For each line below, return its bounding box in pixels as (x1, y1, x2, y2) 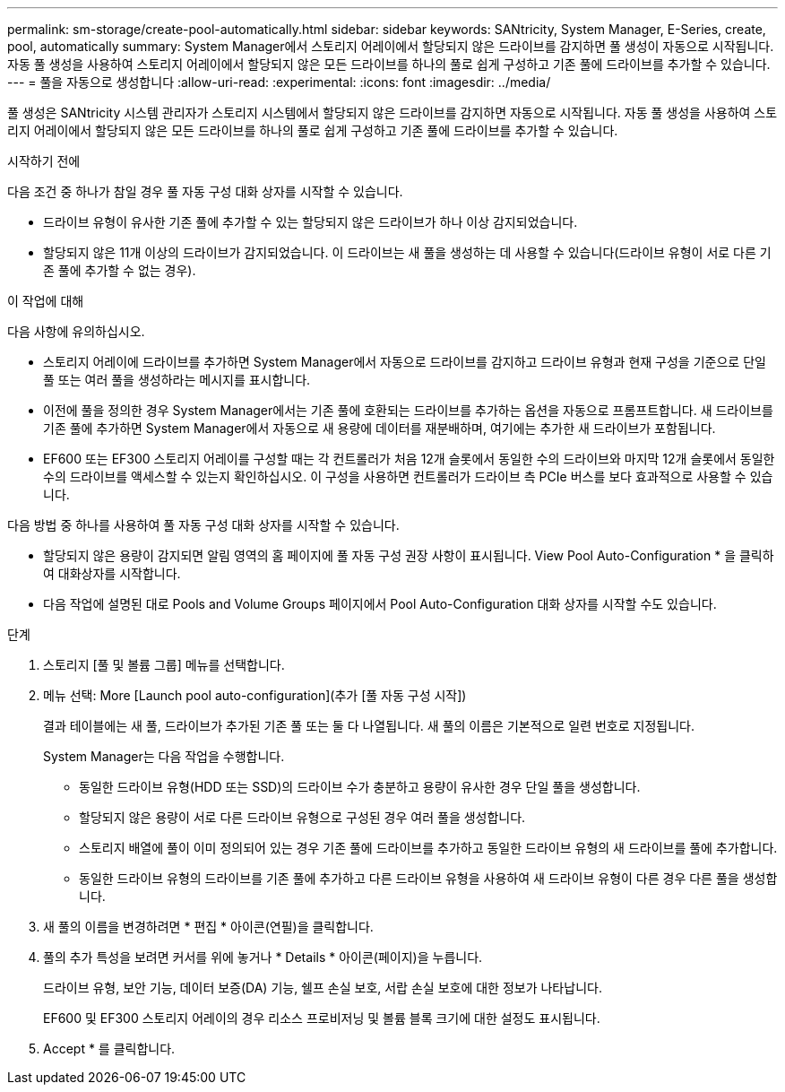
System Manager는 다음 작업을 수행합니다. (43, 749, 285, 764)
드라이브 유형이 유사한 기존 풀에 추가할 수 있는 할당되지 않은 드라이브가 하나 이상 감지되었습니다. (43, 214, 578, 230)
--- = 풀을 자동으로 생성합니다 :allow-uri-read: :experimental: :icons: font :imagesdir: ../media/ (7, 74, 551, 90)
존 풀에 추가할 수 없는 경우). (43, 263, 196, 278)
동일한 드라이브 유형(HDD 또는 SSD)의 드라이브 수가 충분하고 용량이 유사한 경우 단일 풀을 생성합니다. (79, 779, 641, 794)
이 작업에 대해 (7, 293, 84, 308)
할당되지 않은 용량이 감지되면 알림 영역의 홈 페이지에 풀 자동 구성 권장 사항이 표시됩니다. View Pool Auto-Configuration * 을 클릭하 (43, 548, 774, 563)
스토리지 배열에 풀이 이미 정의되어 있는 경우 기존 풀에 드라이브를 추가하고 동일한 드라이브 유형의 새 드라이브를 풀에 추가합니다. (79, 840, 778, 855)
